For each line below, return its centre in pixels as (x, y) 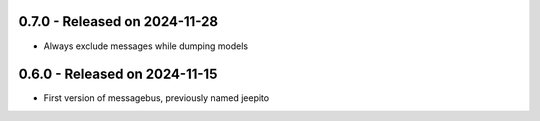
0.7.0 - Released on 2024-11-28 (118, 21)
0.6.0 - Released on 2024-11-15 (118, 74)
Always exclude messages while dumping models (146, 46)
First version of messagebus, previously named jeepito (156, 98)
